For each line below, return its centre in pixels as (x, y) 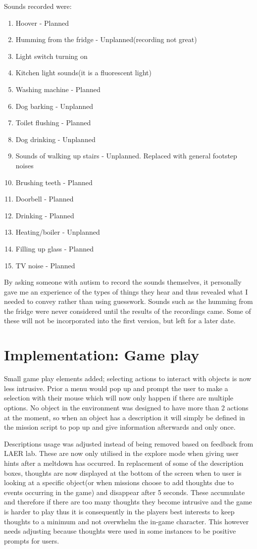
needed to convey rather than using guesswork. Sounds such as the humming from (128, 301)
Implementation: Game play (102, 355)
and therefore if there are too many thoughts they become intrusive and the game (128, 502)
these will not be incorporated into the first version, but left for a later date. (120, 321)
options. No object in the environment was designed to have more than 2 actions (126, 407)
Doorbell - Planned (45, 199)
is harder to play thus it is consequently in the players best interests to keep (119, 511)
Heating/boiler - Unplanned (58, 232)
